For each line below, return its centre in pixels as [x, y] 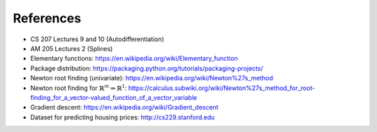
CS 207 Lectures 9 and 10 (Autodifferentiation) [97, 39]
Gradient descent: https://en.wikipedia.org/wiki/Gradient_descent [125, 108]
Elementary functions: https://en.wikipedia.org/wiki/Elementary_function [134, 59]
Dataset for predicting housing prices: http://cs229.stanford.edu [123, 117]
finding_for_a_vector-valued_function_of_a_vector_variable [114, 97]
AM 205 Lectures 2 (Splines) [72, 48]
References [47, 18]
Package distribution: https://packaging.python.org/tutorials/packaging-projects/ [147, 68]
